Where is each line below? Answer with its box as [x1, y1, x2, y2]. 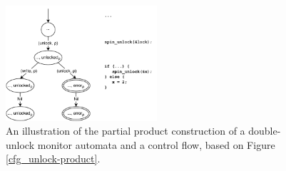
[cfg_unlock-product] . [6, 151, 101, 166]
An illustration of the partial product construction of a [6, 123, 245, 138]
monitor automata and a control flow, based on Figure [37, 137, 275, 152]
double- [248, 123, 281, 138]
